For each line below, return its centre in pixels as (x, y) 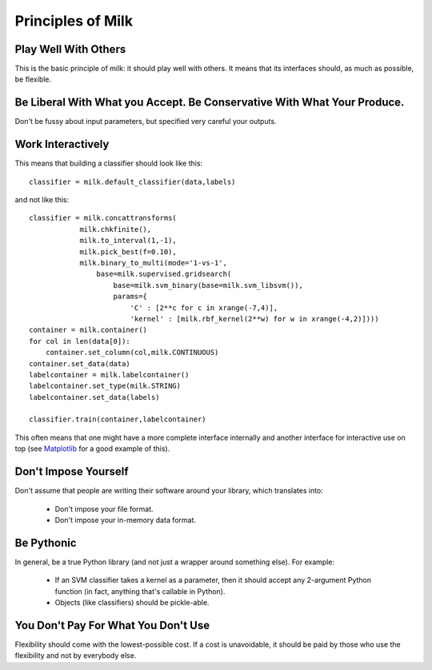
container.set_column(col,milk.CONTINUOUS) (132, 353)
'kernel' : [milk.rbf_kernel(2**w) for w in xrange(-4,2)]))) (254, 319)
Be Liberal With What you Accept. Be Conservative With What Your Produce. (210, 103)
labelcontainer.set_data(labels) (94, 397)
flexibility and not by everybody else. (76, 656)
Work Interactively (62, 144)
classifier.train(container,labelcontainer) (118, 419)
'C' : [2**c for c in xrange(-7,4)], (204, 307)
